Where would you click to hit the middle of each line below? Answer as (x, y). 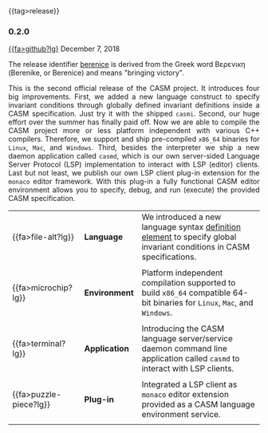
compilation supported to (189, 283)
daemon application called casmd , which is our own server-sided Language (134, 156)
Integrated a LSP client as (189, 384)
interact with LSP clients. (188, 368)
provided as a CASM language (198, 404)
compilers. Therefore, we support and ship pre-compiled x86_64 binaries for (134, 139)
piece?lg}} (31, 404)
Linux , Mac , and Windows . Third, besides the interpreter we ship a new (134, 148)
